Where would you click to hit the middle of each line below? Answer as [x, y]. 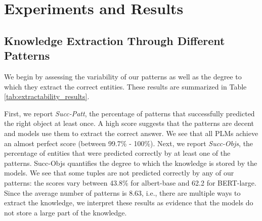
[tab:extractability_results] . [47, 96]
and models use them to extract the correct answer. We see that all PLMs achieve [131, 133]
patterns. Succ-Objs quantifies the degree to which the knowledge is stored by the [131, 163]
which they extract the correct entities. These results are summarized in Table [125, 86]
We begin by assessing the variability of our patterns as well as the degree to [123, 76]
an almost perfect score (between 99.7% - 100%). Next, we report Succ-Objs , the [129, 143]
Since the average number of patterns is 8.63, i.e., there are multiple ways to [122, 192]
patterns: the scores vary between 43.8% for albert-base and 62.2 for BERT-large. [130, 182]
